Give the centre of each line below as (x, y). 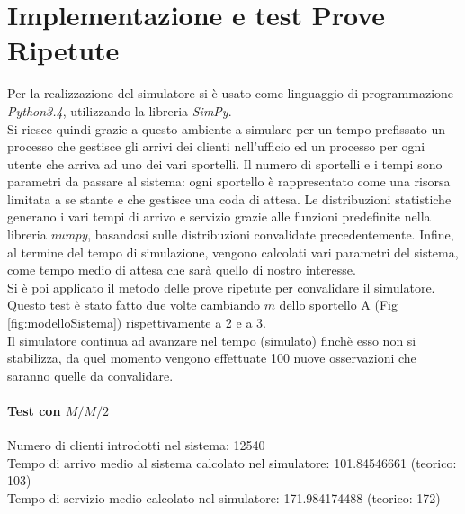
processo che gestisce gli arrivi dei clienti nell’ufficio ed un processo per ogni (216, 146)
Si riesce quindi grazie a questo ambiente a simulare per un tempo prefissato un (227, 128)
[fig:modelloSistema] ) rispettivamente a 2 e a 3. (137, 323)
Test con (34, 410)
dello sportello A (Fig (338, 305)
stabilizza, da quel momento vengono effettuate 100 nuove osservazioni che (212, 358)
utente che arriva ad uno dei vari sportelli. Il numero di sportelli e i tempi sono (225, 163)
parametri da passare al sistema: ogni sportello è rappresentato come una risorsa (229, 181)
